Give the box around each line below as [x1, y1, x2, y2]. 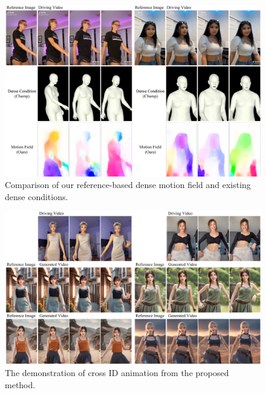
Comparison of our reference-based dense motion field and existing [5, 178, 251, 191]
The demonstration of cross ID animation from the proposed [5, 366, 229, 378]
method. [5, 378, 36, 391]
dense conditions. [5, 190, 68, 203]
